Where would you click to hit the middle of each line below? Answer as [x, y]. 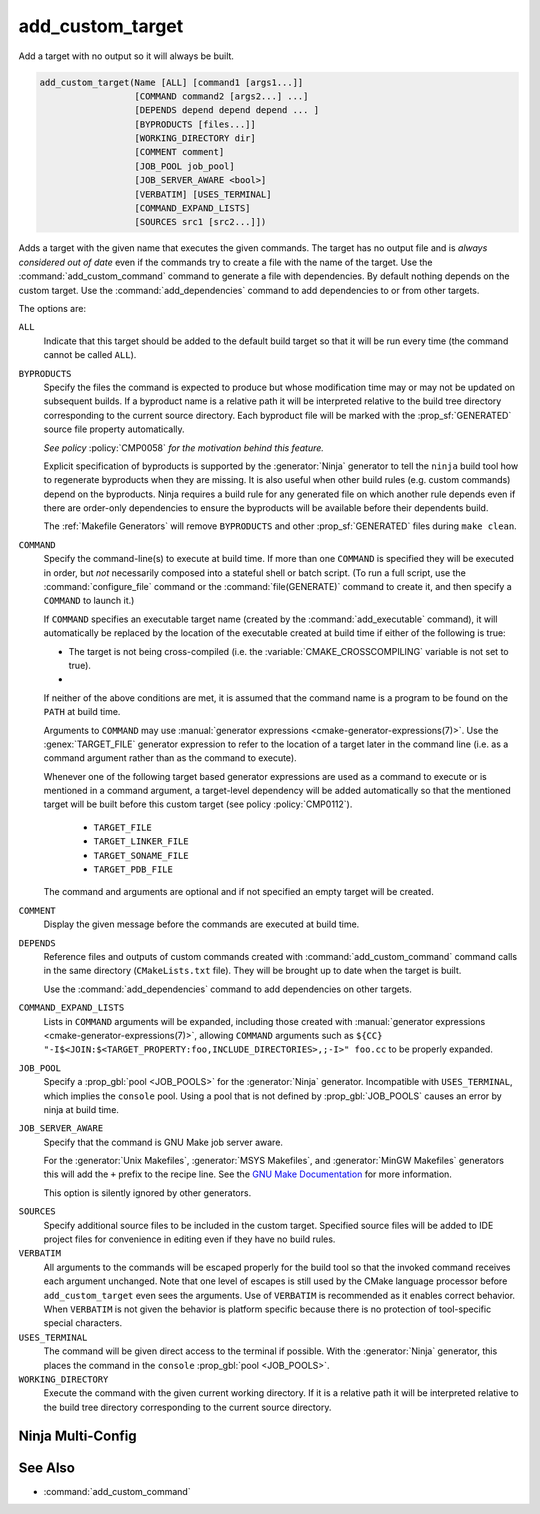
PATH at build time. [82, 712]
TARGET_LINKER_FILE [141, 841]
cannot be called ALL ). [90, 355]
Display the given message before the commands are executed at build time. [201, 924]
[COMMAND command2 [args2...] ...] [221, 96]
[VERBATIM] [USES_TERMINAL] [203, 194]
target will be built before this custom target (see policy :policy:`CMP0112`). [198, 804]
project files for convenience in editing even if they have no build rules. [189, 1239]
